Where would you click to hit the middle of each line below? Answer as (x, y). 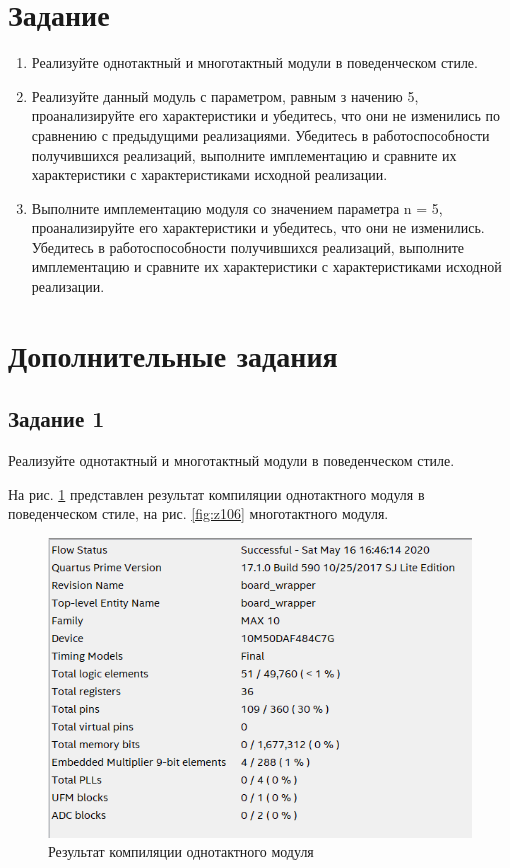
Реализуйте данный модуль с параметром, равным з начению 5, (225, 95)
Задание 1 (56, 418)
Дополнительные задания (173, 354)
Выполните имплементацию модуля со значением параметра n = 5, (237, 207)
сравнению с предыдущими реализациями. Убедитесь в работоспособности (260, 134)
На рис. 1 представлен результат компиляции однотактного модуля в (216, 493)
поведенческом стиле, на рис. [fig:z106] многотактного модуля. (198, 513)
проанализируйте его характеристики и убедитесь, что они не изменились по (266, 115)
